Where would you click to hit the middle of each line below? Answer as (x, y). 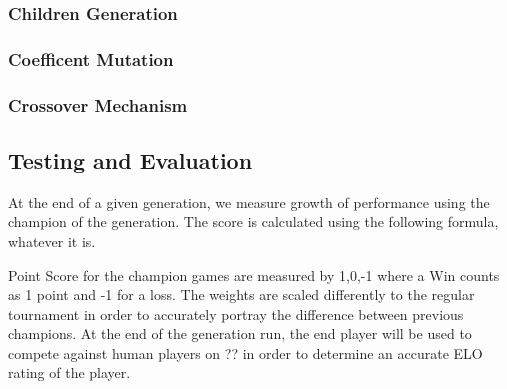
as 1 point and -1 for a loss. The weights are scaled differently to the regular (241, 294)
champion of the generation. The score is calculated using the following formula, (253, 221)
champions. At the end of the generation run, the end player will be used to (240, 333)
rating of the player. (69, 372)
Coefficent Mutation (91, 58)
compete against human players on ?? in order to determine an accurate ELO (245, 352)
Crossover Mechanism (98, 104)
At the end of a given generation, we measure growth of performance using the (249, 201)
